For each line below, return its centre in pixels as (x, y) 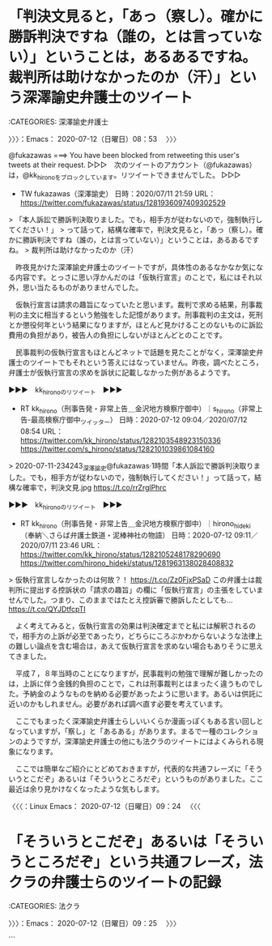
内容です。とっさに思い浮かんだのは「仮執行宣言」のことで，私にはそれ (135, 277)
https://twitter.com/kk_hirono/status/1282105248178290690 (120, 554)
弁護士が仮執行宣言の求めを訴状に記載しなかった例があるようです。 (121, 372)
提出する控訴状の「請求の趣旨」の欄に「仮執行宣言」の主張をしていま (147, 589)
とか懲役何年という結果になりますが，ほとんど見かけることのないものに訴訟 (136, 324)
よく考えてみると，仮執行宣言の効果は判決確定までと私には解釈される (132, 626)
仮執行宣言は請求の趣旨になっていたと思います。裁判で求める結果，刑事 (135, 304)
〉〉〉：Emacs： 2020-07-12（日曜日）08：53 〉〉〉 (94, 139)
